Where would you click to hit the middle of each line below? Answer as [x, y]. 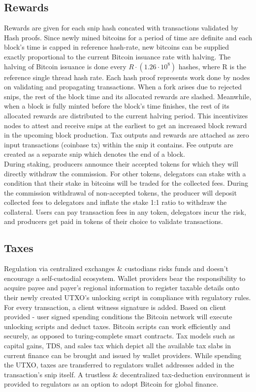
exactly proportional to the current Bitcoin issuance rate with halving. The [117, 56]
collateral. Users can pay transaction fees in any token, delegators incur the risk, [125, 211]
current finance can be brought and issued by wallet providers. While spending [123, 355]
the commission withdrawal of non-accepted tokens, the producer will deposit [120, 192]
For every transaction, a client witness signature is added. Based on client [115, 307]
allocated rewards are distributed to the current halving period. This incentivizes [126, 115]
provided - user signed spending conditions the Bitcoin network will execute [118, 317]
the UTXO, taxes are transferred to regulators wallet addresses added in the [119, 365]
